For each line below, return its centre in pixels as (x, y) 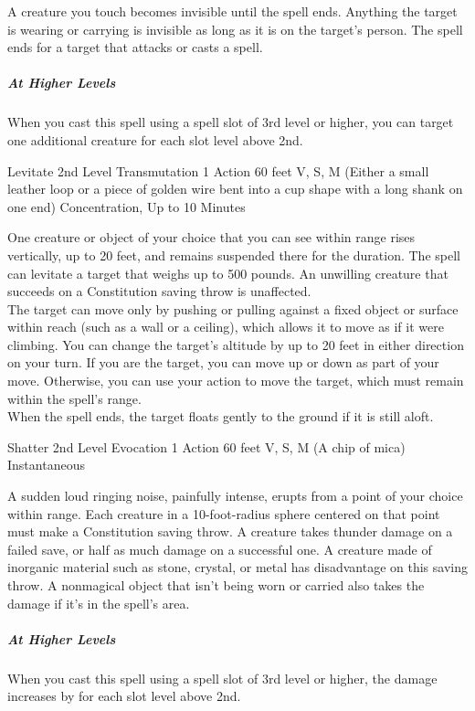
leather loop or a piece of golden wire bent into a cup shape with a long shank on (235, 189)
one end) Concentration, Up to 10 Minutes (127, 206)
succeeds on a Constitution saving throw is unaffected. (159, 291)
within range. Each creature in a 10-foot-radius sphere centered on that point (224, 513)
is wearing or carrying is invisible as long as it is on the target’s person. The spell (235, 29)
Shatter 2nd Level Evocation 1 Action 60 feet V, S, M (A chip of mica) (206, 446)
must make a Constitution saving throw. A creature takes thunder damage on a (230, 531)
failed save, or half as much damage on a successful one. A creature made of (220, 549)
